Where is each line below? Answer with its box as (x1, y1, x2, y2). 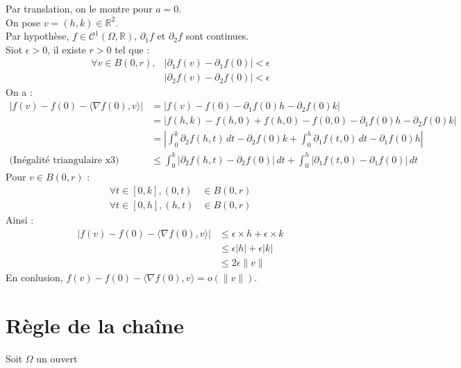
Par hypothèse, (6, 28, 69, 43)
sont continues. (185, 28, 249, 43)
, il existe (47, 42, 86, 56)
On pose (6, 15, 41, 29)
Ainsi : (6, 212, 34, 227)
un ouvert (36, 351, 78, 365)
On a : (6, 85, 33, 99)
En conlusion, (6, 269, 63, 284)
